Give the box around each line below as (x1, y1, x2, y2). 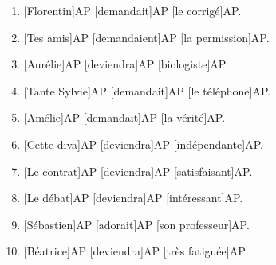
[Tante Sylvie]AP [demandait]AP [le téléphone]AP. (23, 82, 271, 99)
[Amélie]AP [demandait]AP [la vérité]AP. (23, 109, 226, 126)
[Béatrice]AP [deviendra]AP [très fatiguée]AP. (23, 243, 248, 259)
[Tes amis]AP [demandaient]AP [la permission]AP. (23, 29, 270, 45)
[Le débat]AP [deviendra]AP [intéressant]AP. (23, 189, 243, 206)
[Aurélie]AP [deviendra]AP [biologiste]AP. (23, 56, 229, 72)
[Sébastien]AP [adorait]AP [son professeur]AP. (23, 216, 250, 232)
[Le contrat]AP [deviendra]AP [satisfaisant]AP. (23, 162, 253, 179)
